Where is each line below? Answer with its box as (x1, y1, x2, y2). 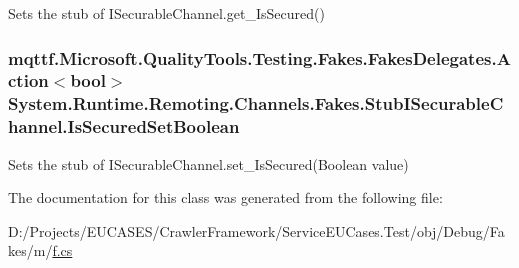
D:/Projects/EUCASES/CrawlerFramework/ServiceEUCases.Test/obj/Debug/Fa (8, 220, 505, 241)
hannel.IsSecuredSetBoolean (8, 114, 240, 139)
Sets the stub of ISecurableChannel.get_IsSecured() (8, 3, 325, 23)
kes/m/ (8, 240, 53, 261)
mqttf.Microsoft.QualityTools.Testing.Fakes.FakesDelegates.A (8, 45, 511, 70)
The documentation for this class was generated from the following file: (8, 187, 443, 208)
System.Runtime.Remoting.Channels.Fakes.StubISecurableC (8, 91, 504, 116)
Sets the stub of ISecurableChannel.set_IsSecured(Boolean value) (8, 153, 409, 174)
